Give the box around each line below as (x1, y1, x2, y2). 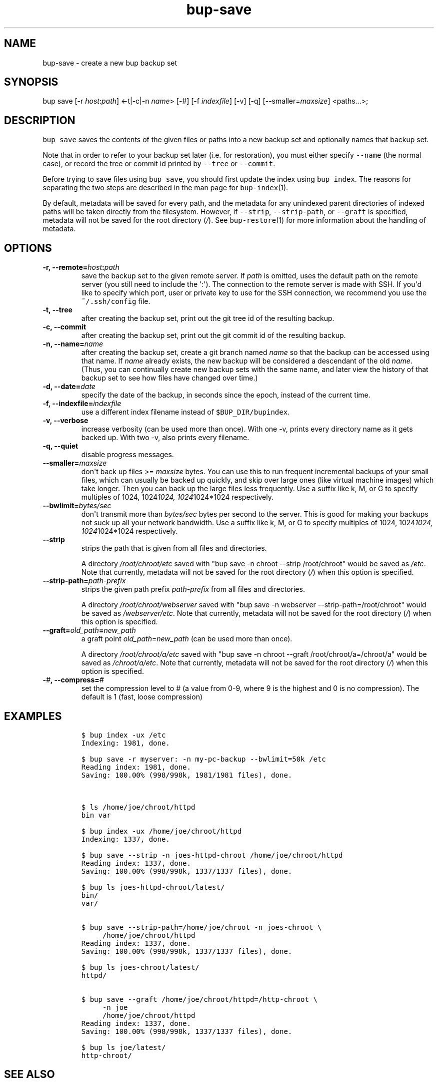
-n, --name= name (42, 339, 103, 348)
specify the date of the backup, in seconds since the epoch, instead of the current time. (81, 391, 370, 400)
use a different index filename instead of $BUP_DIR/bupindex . (81, 408, 290, 417)
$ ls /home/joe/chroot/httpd (81, 803, 195, 811)
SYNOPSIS (4, 76, 58, 89)
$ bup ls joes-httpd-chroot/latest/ (81, 883, 225, 891)
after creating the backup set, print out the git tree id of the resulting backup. (81, 314, 334, 323)
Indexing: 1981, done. (81, 739, 170, 747)
